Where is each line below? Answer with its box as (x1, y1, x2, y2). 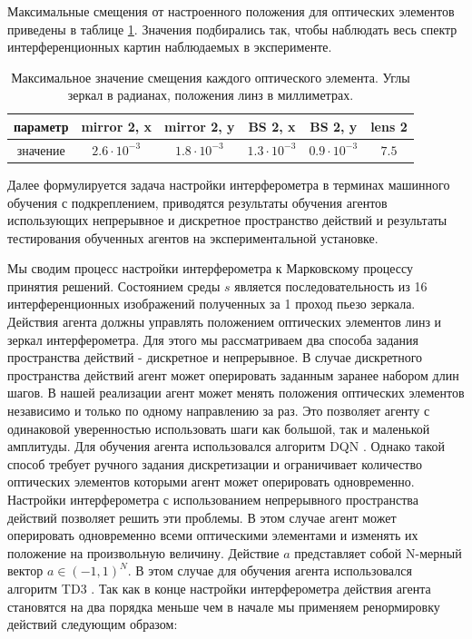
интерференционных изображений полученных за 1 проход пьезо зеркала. (7, 294, 416, 313)
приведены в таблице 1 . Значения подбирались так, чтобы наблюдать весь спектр (7, 19, 457, 38)
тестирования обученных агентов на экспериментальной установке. (7, 228, 379, 247)
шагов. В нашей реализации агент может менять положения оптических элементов (7, 383, 465, 402)
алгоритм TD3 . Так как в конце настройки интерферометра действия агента (7, 578, 431, 597)
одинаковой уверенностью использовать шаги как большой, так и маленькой (7, 418, 430, 437)
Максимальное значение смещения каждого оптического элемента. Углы (11, 67, 410, 86)
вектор (7, 561, 44, 580)
